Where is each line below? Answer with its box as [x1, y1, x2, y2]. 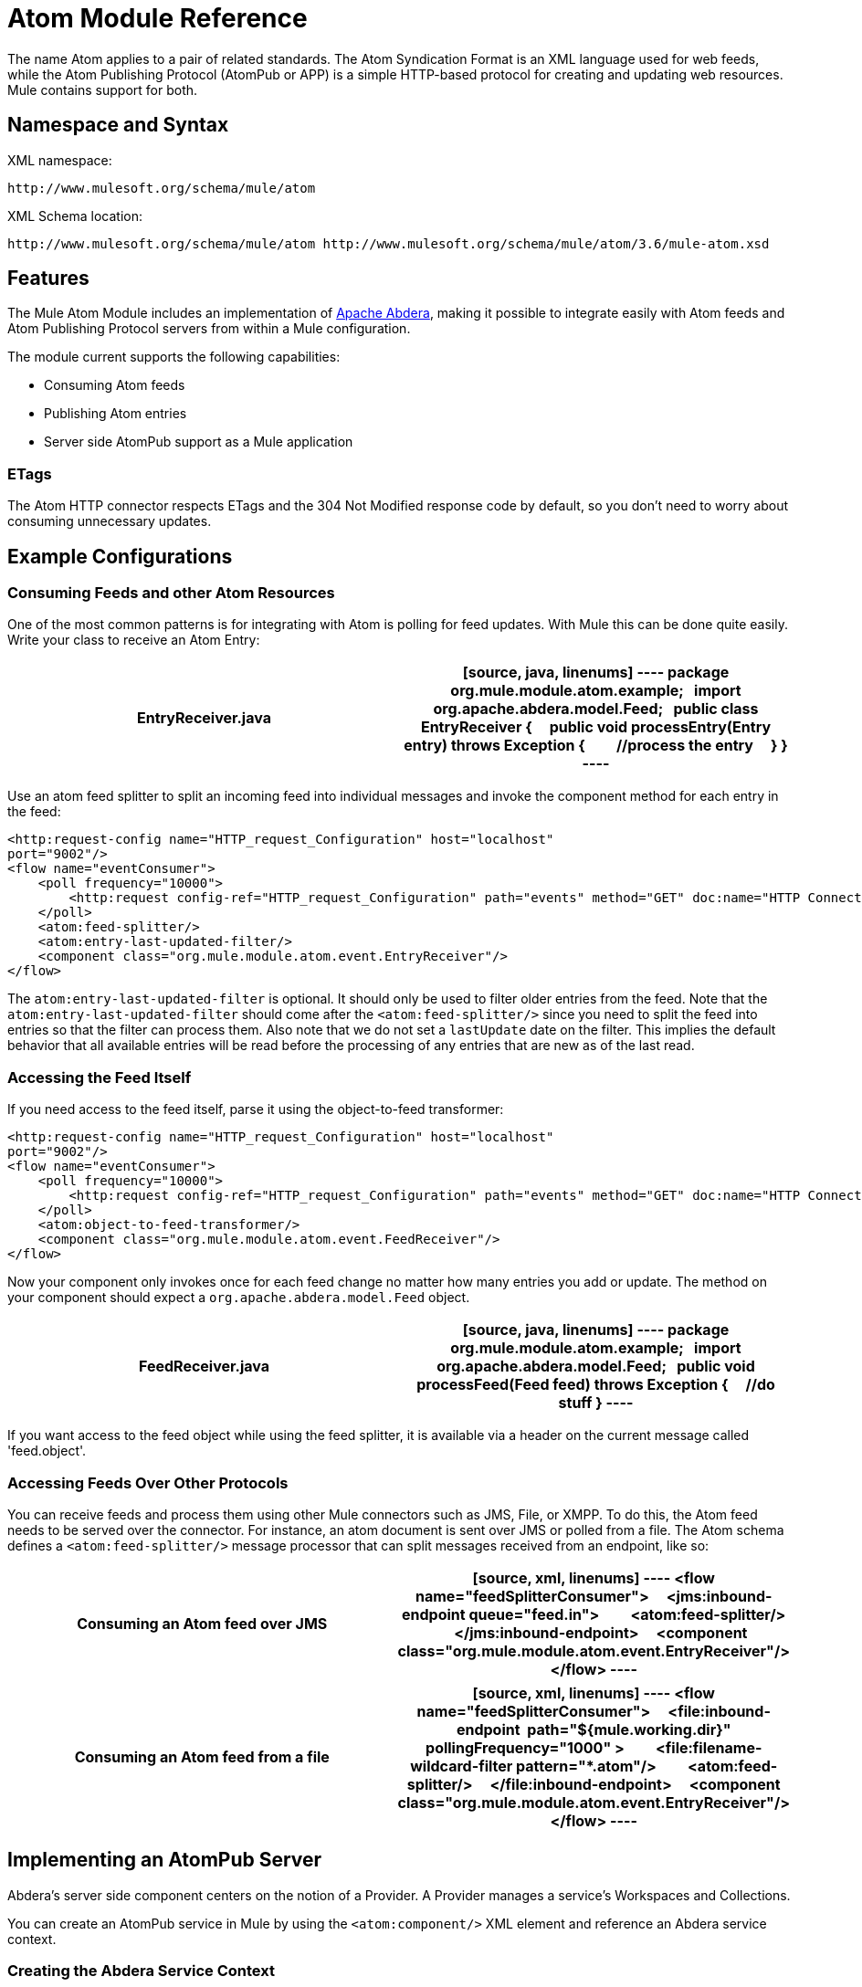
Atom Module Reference [7, 3, 308, 34]
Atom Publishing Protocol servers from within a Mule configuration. [7, 321, 411, 337]
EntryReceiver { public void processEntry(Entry [420, 718, 772, 737]
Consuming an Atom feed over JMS [77, 1614, 328, 1633]
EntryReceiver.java [137, 709, 271, 728]
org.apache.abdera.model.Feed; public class [433, 699, 759, 719]
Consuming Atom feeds [44, 377, 185, 394]
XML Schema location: [7, 207, 142, 224]
